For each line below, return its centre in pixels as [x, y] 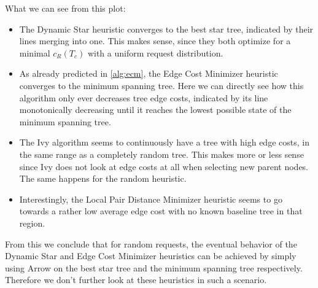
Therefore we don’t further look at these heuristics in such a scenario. [136, 280]
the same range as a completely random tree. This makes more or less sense [161, 154]
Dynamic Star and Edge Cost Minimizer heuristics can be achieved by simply [151, 256]
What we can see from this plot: [65, 8]
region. [32, 223]
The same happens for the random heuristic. [103, 178]
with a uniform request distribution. [155, 53]
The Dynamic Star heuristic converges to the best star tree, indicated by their [166, 29]
